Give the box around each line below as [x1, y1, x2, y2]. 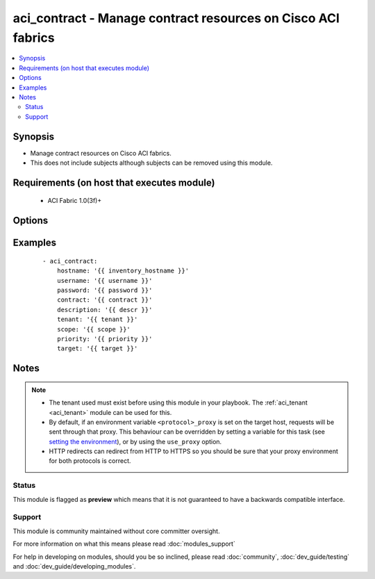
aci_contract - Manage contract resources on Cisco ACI [12, 10, 340, 26]
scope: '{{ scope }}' [56, 325, 131, 333]
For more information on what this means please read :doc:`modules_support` [12, 539, 235, 548]
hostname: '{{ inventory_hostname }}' [56, 267, 190, 275]
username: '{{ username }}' [56, 277, 153, 284]
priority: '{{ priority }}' [56, 334, 153, 343]
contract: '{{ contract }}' [56, 296, 153, 304]
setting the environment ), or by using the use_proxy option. [49, 437, 222, 446]
